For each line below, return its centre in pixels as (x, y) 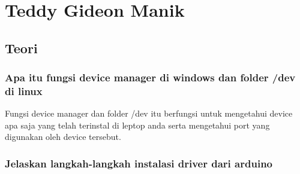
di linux (24, 91)
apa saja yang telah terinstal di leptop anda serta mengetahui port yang (137, 125)
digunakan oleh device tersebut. (63, 137)
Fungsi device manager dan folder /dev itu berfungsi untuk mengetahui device (149, 113)
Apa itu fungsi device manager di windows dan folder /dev (150, 77)
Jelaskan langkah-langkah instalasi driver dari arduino (139, 163)
